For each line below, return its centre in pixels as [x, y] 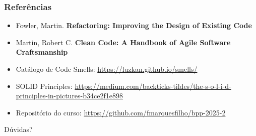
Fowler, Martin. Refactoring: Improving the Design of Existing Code [134, 25]
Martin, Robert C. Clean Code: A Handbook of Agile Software [123, 42]
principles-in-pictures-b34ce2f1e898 [69, 96]
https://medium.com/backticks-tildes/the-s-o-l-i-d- [153, 86]
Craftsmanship [42, 52]
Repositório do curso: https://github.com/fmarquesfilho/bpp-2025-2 [121, 112]
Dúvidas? [18, 129]
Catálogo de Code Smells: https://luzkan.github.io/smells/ [107, 69]
